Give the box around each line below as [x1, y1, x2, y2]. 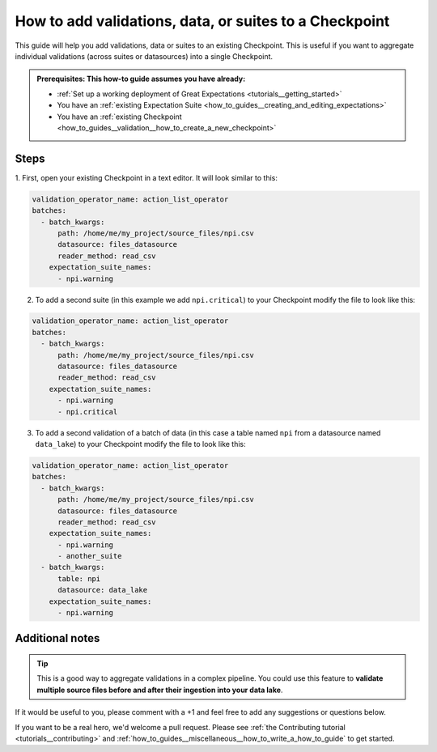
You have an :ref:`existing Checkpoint [57, 112, 182, 121]
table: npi [57, 574, 101, 583]
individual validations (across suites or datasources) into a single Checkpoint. [15, 51, 274, 61]
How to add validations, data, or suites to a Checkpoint [15, 12, 390, 30]
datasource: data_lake [57, 585, 148, 595]
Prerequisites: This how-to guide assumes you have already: [36, 74, 246, 84]
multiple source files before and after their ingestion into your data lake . [36, 685, 283, 695]
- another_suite [57, 551, 122, 561]
